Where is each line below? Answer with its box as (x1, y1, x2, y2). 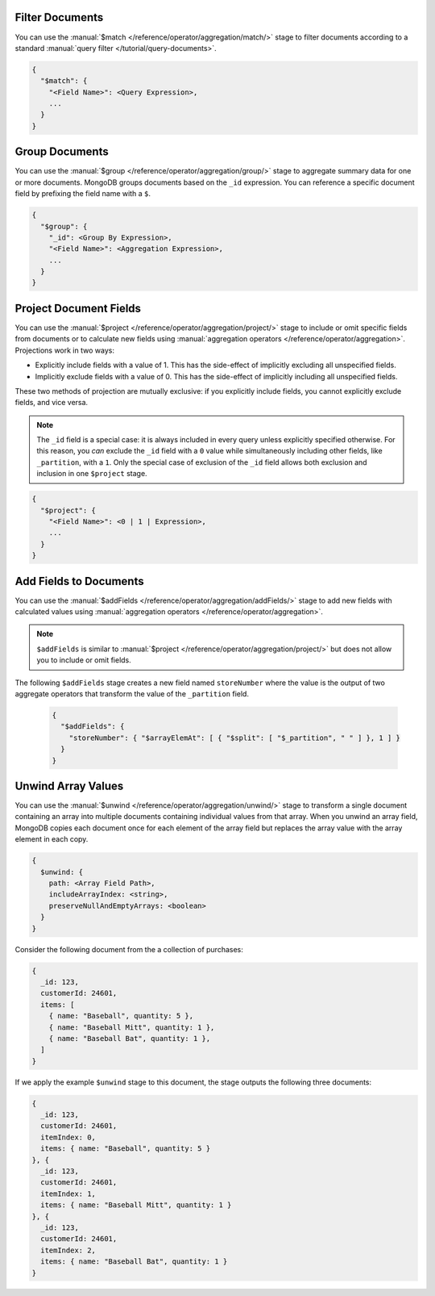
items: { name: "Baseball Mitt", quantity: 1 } (40, 1201, 232, 1210)
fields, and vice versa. (14, 398, 89, 408)
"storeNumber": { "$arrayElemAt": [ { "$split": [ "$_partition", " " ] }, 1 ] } (68, 733, 400, 742)
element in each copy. (14, 834, 89, 844)
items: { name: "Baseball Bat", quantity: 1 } (40, 1257, 228, 1266)
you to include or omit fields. (36, 655, 132, 665)
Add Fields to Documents (14, 574, 144, 588)
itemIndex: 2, (40, 1245, 97, 1255)
